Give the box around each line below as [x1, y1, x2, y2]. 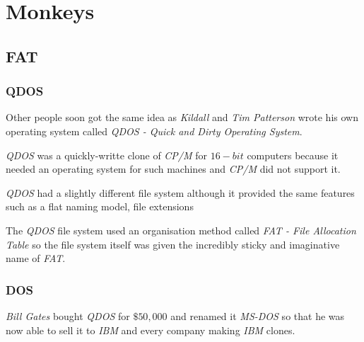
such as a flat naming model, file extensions [6, 199, 194, 214]
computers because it [247, 147, 339, 162]
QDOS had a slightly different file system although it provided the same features [6, 185, 355, 200]
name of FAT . [6, 251, 66, 266]
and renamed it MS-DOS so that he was [170, 308, 345, 323]
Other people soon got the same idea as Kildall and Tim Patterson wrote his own [6, 110, 358, 125]
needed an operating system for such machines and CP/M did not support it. [6, 161, 341, 176]
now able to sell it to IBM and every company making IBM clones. [6, 322, 295, 337]
